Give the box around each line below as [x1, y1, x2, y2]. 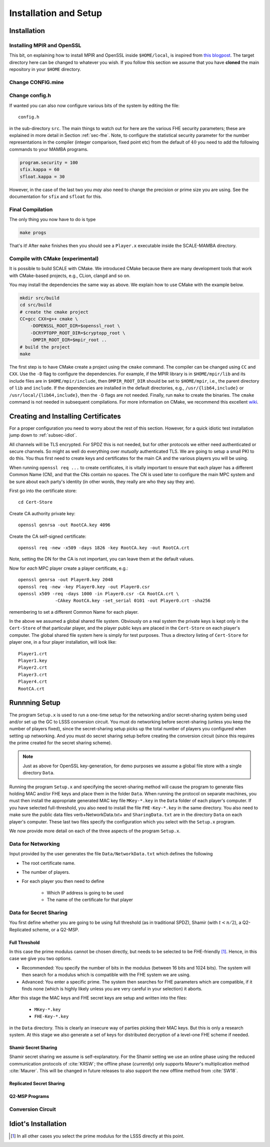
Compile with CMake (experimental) [9, 255, 99, 262]
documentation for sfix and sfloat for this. [9, 193, 102, 200]
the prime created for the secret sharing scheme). [9, 740, 112, 746]
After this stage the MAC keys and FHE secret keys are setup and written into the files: [9, 995, 187, 1001]
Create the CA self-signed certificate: [9, 533, 86, 539]
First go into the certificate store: [9, 488, 77, 494]
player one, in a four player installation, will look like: [9, 639, 117, 645]
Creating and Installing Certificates [9, 412, 121, 420]
